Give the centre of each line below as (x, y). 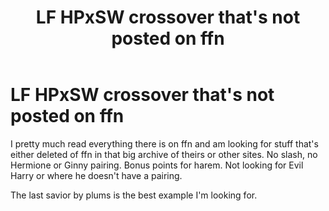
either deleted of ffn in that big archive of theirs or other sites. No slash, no (164, 154)
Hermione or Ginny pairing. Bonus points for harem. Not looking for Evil (157, 165)
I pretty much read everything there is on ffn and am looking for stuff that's (164, 143)
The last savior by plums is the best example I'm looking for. (134, 195)
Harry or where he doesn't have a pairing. (96, 175)
